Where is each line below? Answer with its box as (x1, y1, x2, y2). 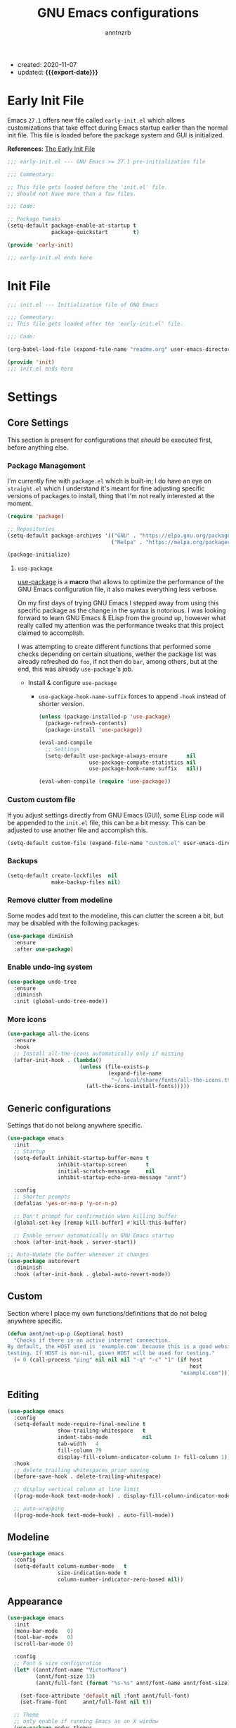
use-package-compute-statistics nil (88, 759, 197, 766)
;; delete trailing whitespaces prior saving (13, 1467, 150, 1474)
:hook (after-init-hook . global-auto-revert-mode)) (13, 1271, 171, 1278)
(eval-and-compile (38, 739, 93, 746)
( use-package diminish (7, 932, 74, 939)
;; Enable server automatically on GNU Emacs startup (13, 1232, 174, 1239)
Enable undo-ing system (7, 962, 93, 972)
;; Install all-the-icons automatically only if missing (13, 1050, 184, 1058)
